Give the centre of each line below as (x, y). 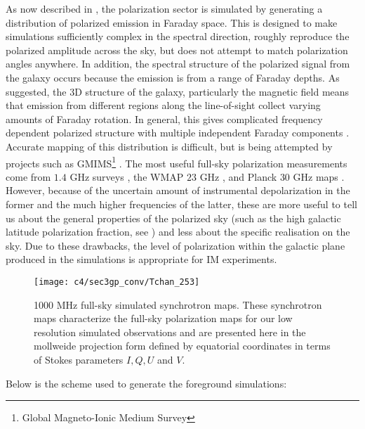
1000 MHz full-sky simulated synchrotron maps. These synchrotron (178, 304)
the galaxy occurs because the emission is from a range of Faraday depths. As (173, 77)
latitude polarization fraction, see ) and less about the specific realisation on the (178, 232)
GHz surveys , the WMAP (127, 176)
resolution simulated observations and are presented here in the (170, 332)
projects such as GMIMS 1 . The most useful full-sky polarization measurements (177, 162)
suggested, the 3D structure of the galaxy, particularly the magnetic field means (178, 91)
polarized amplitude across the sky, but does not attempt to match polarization (177, 50)
